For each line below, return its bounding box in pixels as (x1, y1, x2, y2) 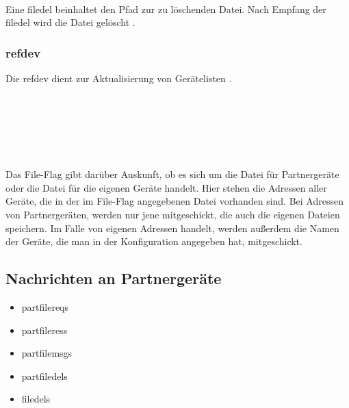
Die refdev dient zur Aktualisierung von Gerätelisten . (5, 71, 232, 86)
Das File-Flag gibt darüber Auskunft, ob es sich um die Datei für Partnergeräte (5, 167, 339, 181)
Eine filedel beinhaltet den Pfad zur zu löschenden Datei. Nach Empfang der (5, 1, 326, 16)
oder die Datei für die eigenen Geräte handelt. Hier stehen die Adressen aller (5, 180, 327, 194)
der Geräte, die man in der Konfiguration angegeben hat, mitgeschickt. (5, 234, 302, 248)
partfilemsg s (21, 346, 73, 360)
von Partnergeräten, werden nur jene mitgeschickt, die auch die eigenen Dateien (5, 207, 340, 221)
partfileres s (21, 322, 68, 337)
